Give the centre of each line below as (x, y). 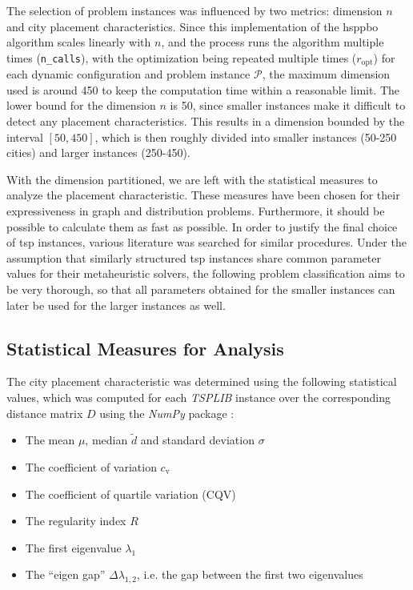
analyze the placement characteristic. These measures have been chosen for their (203, 195)
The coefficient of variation (91, 466)
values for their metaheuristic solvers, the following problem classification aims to (206, 273)
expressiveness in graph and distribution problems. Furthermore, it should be (196, 210)
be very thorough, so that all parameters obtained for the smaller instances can (201, 289)
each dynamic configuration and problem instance (128, 74)
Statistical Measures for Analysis (145, 348)
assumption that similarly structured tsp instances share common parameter (194, 257)
